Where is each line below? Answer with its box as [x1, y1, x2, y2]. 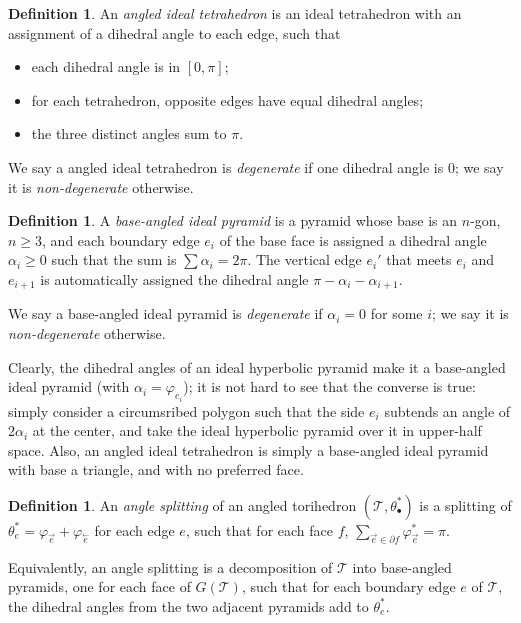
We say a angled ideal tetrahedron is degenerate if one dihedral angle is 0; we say [8, 156, 504, 177]
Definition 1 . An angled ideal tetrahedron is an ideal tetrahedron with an [8, 3, 462, 23]
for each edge [94, 519, 175, 540]
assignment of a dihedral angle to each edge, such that [8, 22, 341, 43]
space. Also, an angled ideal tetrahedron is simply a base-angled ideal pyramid [8, 439, 489, 460]
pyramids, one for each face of [8, 576, 191, 597]
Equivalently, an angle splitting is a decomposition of [8, 556, 333, 577]
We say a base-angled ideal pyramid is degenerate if [8, 303, 323, 324]
